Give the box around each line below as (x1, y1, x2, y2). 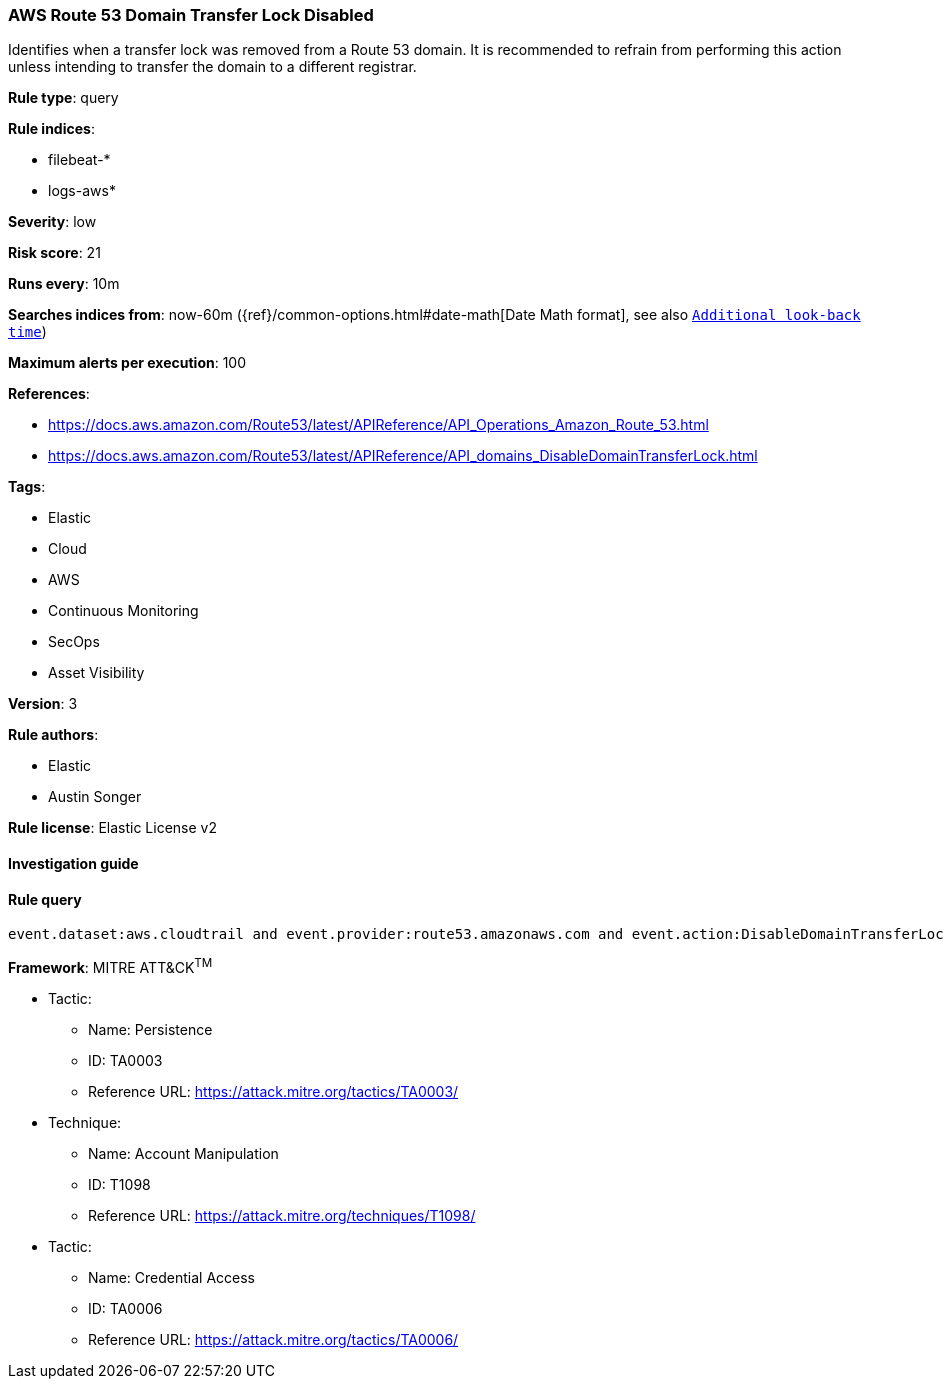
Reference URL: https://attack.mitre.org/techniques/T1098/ (88, 1206, 476, 1224)
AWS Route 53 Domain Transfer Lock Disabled (8, 5, 374, 25)
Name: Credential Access (88, 1268, 255, 1286)
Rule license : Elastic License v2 (8, 819, 217, 837)
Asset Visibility (48, 664, 145, 682)
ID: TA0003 (88, 1051, 163, 1069)
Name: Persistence (88, 1020, 213, 1038)
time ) (8, 323, 47, 341)
